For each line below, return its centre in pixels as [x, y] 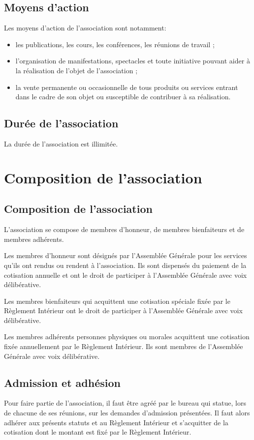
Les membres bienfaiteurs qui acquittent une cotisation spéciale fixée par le [117, 301]
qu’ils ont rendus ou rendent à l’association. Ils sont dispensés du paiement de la [125, 265]
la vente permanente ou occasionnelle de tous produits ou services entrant [127, 87]
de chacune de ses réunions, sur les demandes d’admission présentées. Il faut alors [127, 413]
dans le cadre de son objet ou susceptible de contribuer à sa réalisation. [123, 97]
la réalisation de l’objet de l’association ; [77, 70]
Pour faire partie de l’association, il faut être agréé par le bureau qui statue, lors [125, 403]
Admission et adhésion [62, 382]
